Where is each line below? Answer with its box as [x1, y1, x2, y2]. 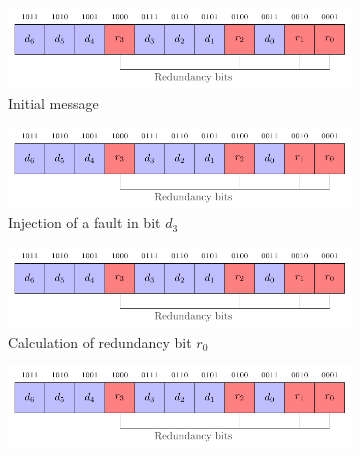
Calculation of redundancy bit [8, 331, 192, 352]
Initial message [8, 92, 99, 113]
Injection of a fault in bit [8, 212, 161, 233]
